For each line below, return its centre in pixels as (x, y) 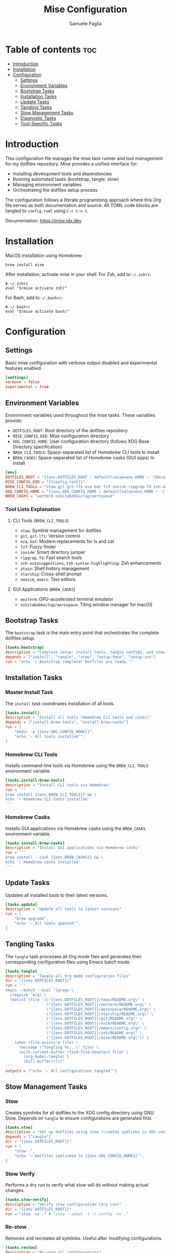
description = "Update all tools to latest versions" (64, 909)
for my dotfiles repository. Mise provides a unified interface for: (72, 164)
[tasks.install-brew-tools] (35, 780)
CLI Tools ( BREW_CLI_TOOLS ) (41, 520)
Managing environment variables (47, 184)
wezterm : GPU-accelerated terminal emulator (67, 599)
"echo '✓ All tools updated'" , (48, 923)
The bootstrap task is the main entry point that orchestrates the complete (82, 633)
